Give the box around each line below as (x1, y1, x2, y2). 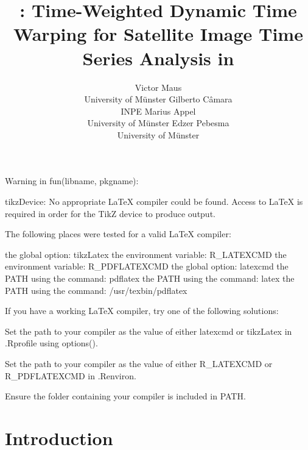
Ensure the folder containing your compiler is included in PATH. (5, 390, 246, 402)
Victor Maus (135, 80, 182, 93)
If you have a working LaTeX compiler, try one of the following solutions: (5, 304, 279, 317)
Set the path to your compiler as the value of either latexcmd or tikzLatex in (5, 324, 292, 337)
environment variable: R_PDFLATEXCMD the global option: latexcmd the (5, 260, 289, 273)
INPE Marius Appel (121, 104, 196, 117)
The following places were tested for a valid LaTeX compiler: (5, 227, 231, 240)
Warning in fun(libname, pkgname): (5, 174, 139, 187)
